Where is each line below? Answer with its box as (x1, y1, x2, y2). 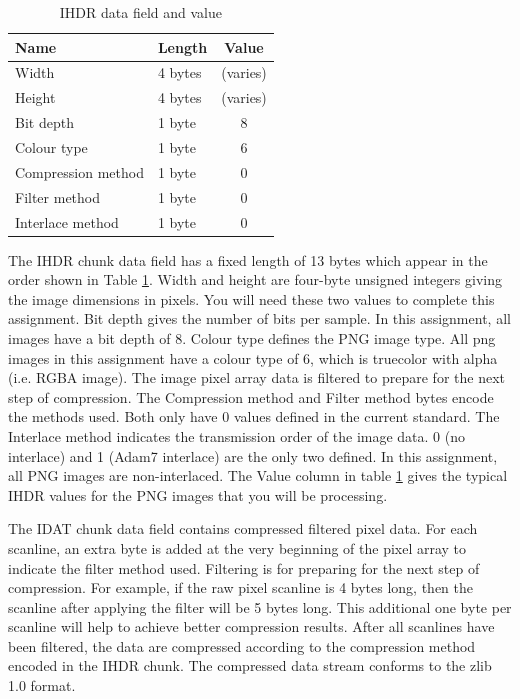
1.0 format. (8, 675, 76, 696)
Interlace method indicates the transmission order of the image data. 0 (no (8, 425, 466, 446)
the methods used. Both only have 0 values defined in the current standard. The (8, 406, 500, 427)
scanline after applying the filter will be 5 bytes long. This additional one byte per (8, 596, 512, 617)
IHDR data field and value (59, 2, 222, 22)
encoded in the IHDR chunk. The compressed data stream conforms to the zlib (8, 655, 492, 676)
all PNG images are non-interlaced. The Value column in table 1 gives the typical (8, 465, 508, 486)
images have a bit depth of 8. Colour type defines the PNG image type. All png (8, 327, 496, 348)
